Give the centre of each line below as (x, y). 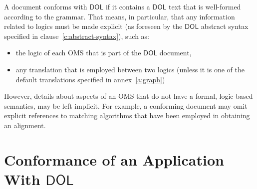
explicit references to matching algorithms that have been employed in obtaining (127, 115)
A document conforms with (46, 6)
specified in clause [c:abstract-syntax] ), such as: (77, 36)
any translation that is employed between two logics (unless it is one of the (130, 69)
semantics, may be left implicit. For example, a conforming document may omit (126, 105)
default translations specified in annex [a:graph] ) (90, 79)
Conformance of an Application (114, 159)
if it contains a (128, 6)
